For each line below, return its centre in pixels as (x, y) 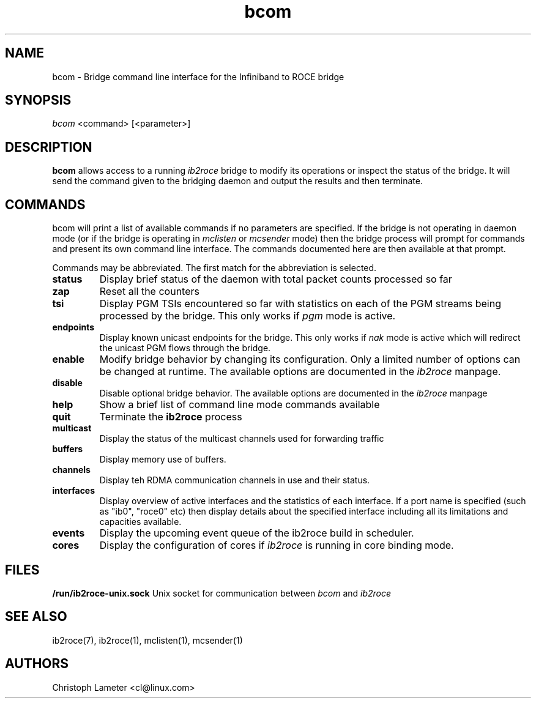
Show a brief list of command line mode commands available (240, 405)
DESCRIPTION (49, 147)
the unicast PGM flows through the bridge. (185, 348)
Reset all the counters (149, 292)
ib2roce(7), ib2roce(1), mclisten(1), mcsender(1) (147, 640)
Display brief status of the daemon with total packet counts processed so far (276, 279)
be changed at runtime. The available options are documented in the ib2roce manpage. (300, 372)
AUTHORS (37, 664)
